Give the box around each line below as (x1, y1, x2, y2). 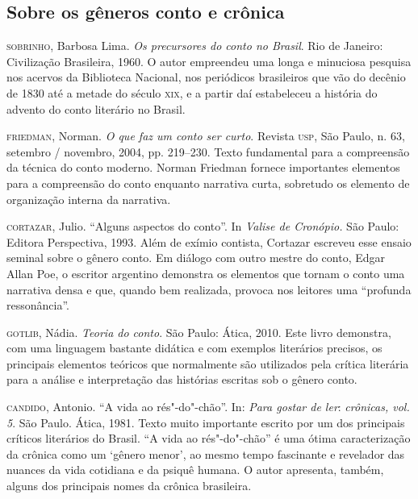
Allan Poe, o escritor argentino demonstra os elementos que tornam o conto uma (6, 264, 405, 281)
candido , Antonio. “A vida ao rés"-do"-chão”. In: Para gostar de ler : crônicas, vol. (6, 398, 410, 415)
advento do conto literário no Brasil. (6, 100, 186, 117)
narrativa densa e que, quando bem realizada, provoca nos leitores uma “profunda (6, 281, 412, 297)
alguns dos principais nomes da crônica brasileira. (6, 477, 252, 494)
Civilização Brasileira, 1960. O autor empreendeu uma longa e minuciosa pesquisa (6, 52, 412, 69)
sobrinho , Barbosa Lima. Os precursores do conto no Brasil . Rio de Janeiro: (6, 37, 383, 54)
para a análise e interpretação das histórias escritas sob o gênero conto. (6, 371, 357, 388)
